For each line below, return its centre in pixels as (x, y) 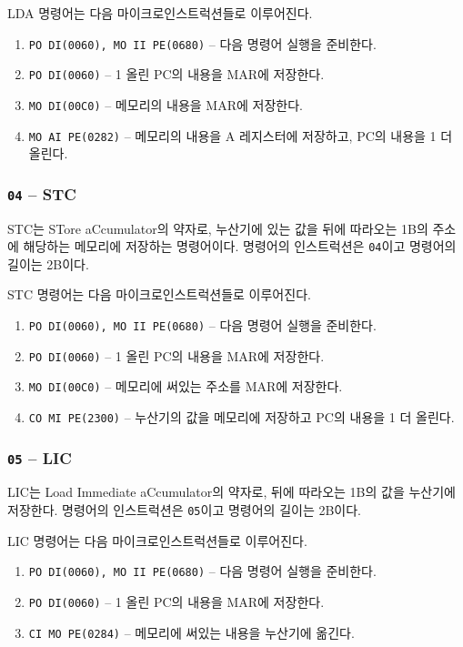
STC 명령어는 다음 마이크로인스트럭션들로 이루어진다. (159, 294)
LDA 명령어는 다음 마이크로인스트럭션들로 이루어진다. (160, 13)
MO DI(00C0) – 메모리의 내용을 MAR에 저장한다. (166, 104)
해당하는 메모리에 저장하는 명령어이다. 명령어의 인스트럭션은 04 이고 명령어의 (240, 246)
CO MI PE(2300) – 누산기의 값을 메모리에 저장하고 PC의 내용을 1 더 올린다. (242, 417)
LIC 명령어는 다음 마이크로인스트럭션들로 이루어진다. (157, 540)
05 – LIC (40, 457)
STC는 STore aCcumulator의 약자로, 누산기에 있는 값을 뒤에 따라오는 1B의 (218, 228)
